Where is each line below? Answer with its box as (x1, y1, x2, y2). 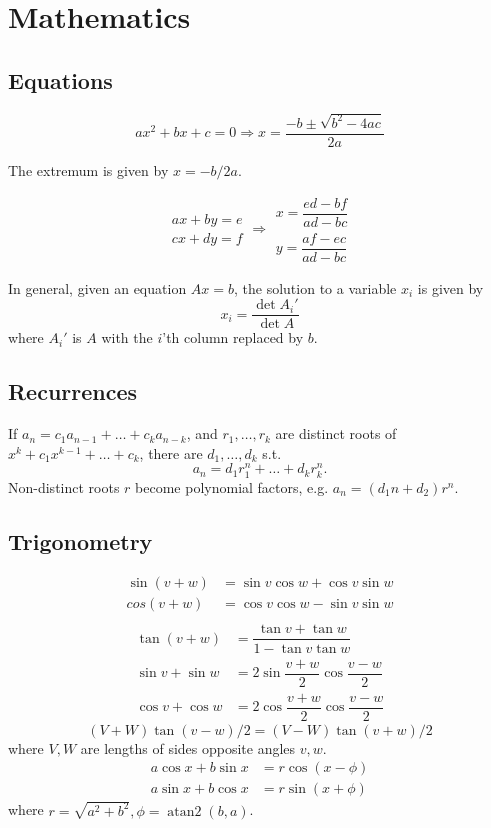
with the (101, 327, 153, 348)
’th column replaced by (162, 327, 304, 348)
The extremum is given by (8, 159, 169, 180)
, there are (139, 442, 203, 463)
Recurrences (8, 376, 138, 407)
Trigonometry (8, 525, 153, 556)
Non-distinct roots (8, 476, 120, 497)
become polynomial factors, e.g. (135, 476, 329, 497)
